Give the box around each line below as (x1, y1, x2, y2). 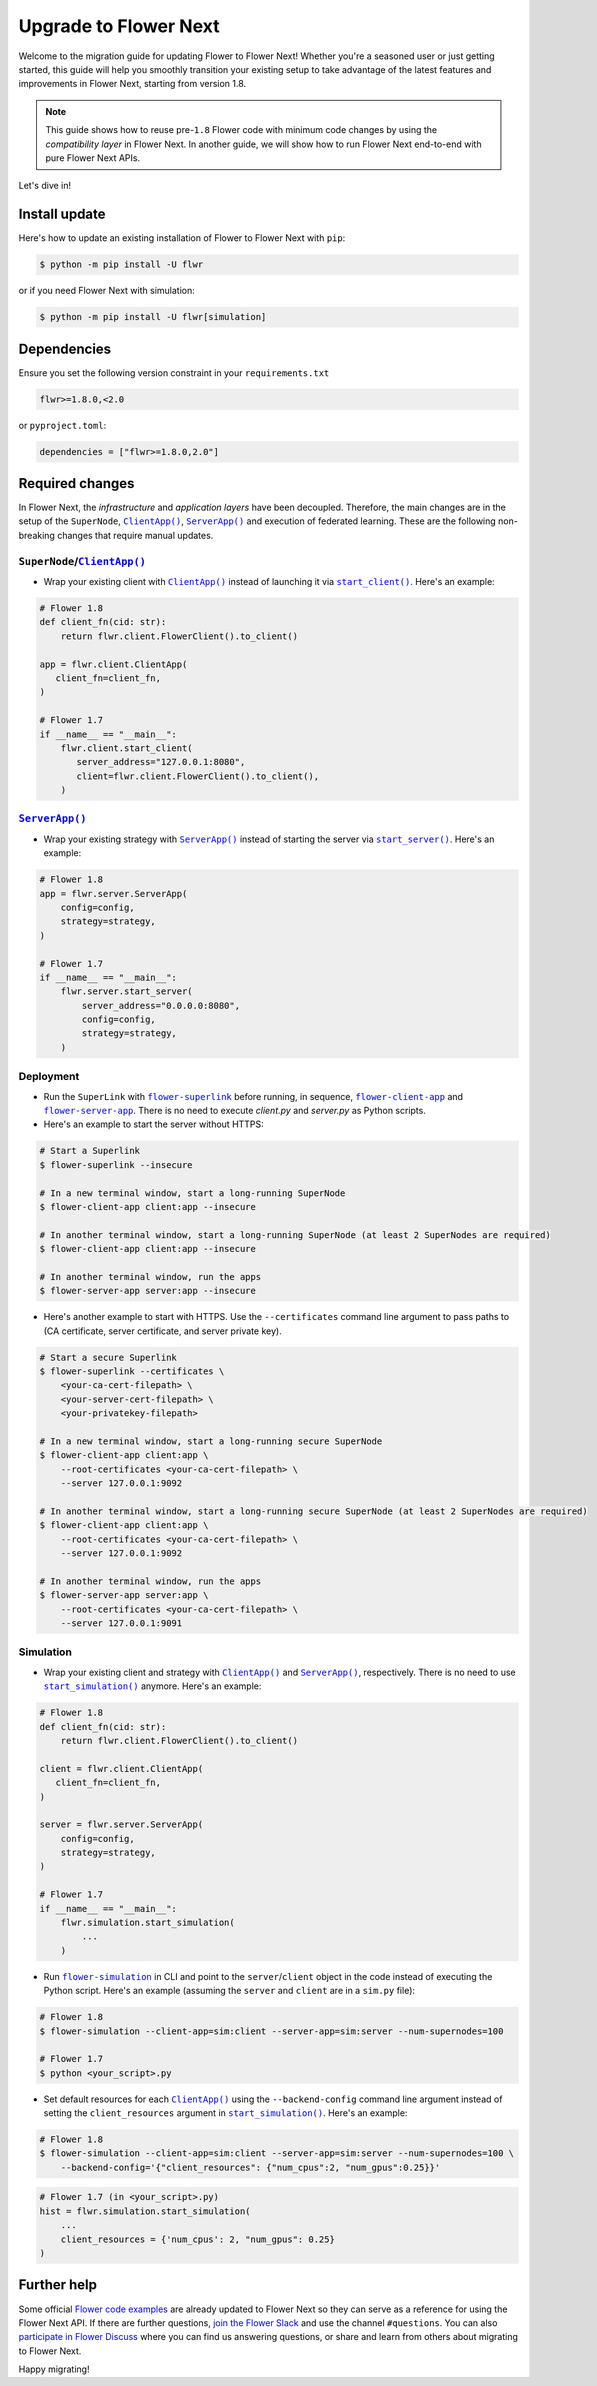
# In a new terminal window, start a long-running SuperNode (39, 1187, 346, 1199)
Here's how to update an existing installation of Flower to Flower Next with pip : (18, 232, 346, 244)
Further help (18, 2276, 98, 2294)
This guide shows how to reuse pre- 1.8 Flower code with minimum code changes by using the (45, 124, 438, 136)
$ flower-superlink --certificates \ (39, 1366, 225, 1377)
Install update (18, 206, 106, 223)
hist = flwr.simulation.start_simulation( (39, 2205, 251, 2217)
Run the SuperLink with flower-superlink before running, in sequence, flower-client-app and (43, 1090, 464, 1102)
